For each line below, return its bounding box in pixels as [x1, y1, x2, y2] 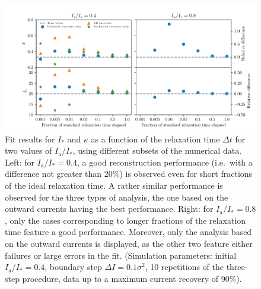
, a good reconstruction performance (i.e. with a [77, 155, 253, 168]
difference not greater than [5, 167, 102, 180]
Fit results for [5, 132, 55, 145]
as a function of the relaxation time [91, 132, 220, 145]
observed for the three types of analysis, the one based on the [5, 190, 228, 203]
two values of [5, 144, 52, 157]
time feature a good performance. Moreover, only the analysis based [5, 226, 252, 238]
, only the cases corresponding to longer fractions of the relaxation [5, 214, 246, 226]
